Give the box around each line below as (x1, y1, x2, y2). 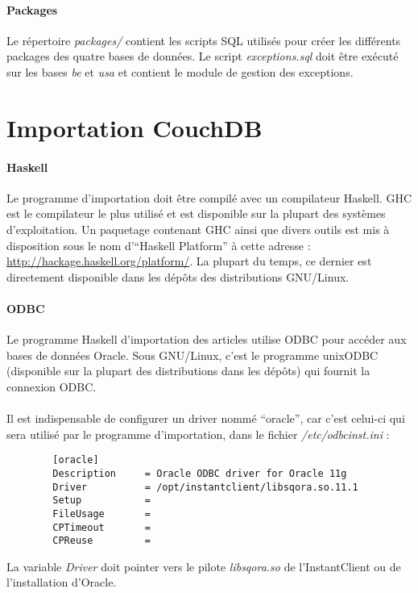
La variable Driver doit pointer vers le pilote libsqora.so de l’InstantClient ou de (6, 558, 401, 574)
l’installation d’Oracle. (6, 574, 117, 591)
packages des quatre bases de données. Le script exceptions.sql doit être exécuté (6, 48, 399, 65)
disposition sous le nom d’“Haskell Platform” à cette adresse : (6, 236, 311, 253)
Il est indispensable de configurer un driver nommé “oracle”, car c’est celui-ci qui (6, 410, 405, 427)
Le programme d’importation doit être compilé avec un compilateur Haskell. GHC (6, 189, 412, 206)
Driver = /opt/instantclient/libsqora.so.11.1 (52, 481, 358, 493)
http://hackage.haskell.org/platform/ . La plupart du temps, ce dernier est (6, 253, 372, 269)
